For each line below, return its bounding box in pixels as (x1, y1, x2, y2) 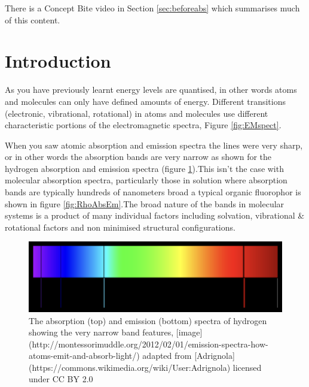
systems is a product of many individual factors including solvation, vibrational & (5, 209, 305, 222)
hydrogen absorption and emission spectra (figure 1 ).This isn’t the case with (5, 162, 284, 174)
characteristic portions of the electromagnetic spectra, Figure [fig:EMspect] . (5, 119, 282, 131)
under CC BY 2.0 (29, 373, 93, 385)
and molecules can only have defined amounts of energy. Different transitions (5, 95, 286, 107)
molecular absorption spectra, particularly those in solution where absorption (5, 174, 287, 186)
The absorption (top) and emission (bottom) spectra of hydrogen (29, 314, 267, 326)
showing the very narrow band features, (29, 326, 174, 338)
